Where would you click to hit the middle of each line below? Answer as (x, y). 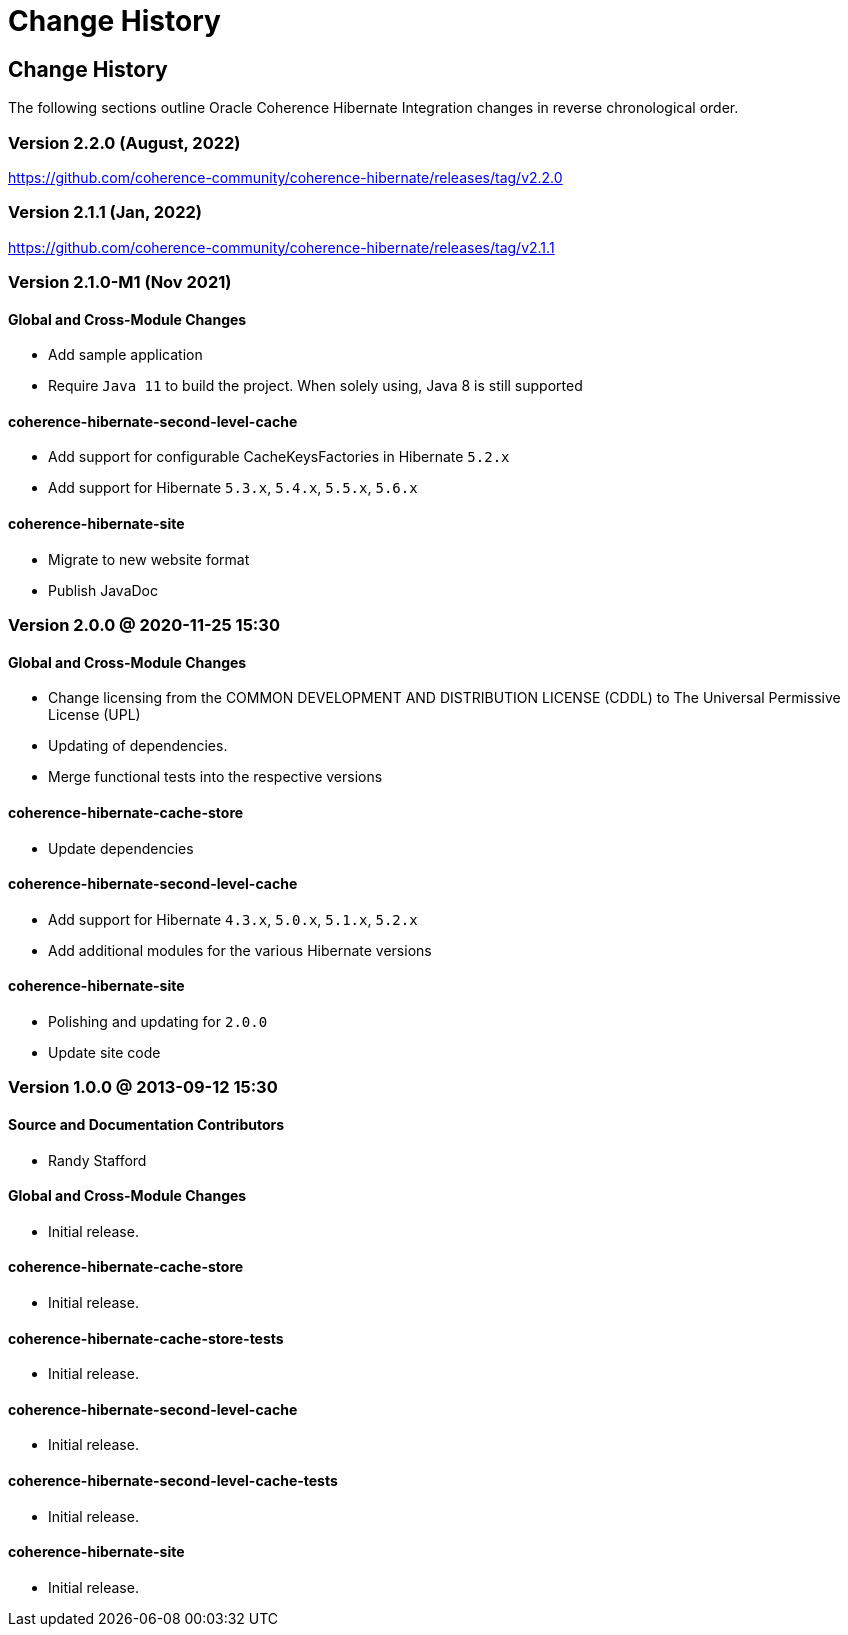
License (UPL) (94, 715)
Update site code (104, 1052)
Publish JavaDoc (103, 590)
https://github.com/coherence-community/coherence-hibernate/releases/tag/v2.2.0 (285, 177)
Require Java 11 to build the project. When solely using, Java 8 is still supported (315, 386)
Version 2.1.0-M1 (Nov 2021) (120, 282)
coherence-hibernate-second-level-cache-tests (173, 1481)
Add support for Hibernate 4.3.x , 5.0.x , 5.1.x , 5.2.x (233, 919)
